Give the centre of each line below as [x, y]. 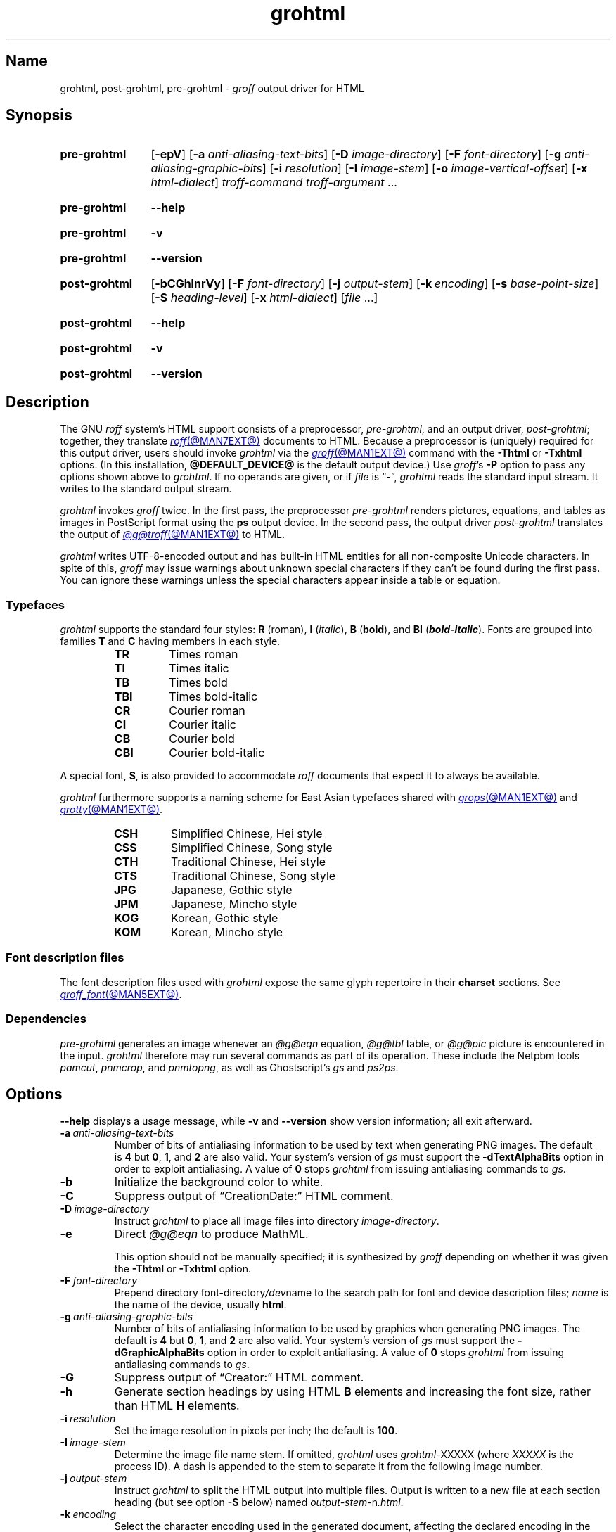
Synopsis [39, 115]
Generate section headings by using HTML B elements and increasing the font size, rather [353, 1392]
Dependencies [46, 1019]
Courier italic [203, 725]
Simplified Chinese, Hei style [246, 834]
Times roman [204, 655]
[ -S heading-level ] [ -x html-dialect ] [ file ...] [264, 298]
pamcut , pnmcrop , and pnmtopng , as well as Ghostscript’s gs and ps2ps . [229, 1067]
